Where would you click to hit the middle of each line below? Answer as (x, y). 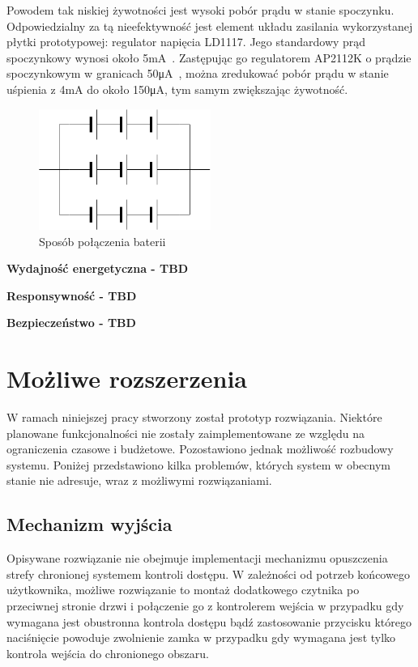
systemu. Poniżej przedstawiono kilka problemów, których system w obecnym (198, 464)
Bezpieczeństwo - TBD (71, 323)
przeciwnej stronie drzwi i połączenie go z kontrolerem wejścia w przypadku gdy (205, 605)
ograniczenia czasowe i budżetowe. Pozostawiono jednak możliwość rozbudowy (200, 449)
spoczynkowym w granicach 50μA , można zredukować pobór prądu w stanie (198, 73)
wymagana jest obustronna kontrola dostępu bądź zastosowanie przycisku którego (209, 621)
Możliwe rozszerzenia (127, 378)
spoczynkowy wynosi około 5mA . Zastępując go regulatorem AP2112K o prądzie (209, 57)
